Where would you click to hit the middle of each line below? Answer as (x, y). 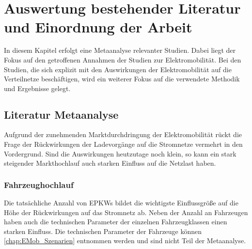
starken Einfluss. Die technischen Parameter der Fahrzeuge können (103, 231)
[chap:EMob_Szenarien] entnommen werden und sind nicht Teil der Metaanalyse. (125, 241)
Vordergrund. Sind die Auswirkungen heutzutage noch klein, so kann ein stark (120, 153)
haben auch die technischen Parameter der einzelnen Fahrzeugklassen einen (116, 222)
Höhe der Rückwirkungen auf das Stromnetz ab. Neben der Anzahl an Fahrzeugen (126, 212)
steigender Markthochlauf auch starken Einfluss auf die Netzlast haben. (110, 163)
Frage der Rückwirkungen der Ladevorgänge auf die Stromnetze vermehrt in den (123, 144)
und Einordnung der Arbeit (98, 27)
